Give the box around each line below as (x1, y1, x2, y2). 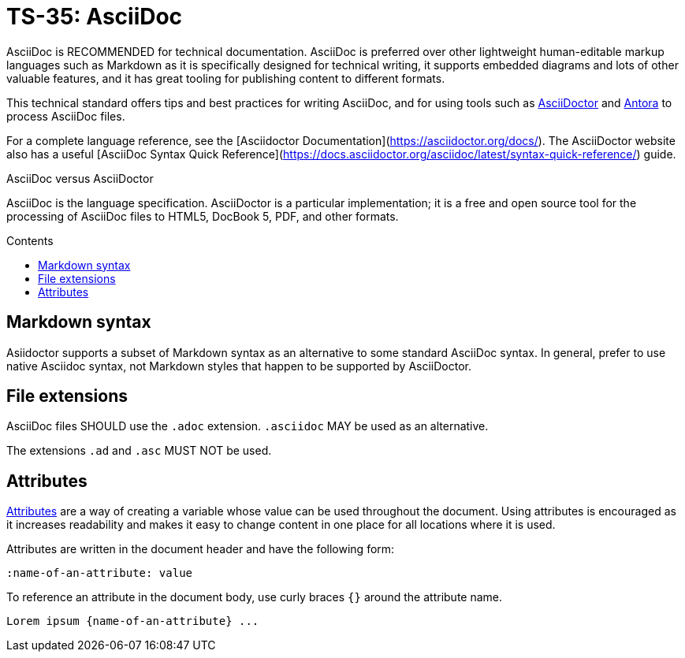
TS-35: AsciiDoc (6, 3, 183, 30)
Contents (6, 233, 54, 247)
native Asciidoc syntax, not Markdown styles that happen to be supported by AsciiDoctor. (6, 359, 472, 373)
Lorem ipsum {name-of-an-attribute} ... (6, 615, 259, 628)
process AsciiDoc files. (6, 109, 125, 123)
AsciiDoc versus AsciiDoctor (6, 171, 154, 185)
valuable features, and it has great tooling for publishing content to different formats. (6, 71, 445, 85)
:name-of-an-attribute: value (6, 567, 193, 580)
